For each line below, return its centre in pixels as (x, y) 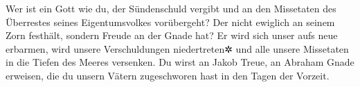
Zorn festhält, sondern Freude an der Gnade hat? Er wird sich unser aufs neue (172, 35)
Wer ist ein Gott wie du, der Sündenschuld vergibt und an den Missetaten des (171, 8)
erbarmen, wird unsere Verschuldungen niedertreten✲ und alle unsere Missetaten (177, 48)
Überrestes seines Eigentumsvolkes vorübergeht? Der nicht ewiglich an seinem (170, 22)
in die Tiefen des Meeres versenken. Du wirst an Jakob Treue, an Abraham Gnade (180, 62)
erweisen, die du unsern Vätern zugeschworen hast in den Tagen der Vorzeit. (168, 75)
